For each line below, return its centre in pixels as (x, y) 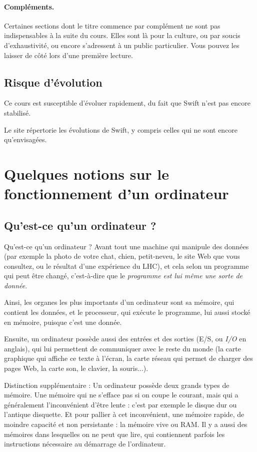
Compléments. (29, 6)
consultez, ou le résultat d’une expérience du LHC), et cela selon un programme (126, 266)
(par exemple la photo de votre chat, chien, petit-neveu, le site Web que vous (122, 256)
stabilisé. (17, 112)
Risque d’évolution (53, 82)
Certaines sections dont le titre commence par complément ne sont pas (112, 25)
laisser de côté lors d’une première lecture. (68, 55)
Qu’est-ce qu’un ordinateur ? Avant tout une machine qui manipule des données (126, 246)
